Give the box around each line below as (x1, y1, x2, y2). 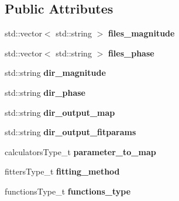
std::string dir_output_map (5, 106, 115, 118)
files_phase (108, 46, 154, 59)
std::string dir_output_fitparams (5, 126, 136, 138)
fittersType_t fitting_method (5, 165, 120, 177)
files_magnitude (108, 27, 175, 39)
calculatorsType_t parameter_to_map (5, 145, 156, 158)
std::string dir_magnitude (5, 66, 106, 79)
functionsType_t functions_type (5, 185, 131, 197)
